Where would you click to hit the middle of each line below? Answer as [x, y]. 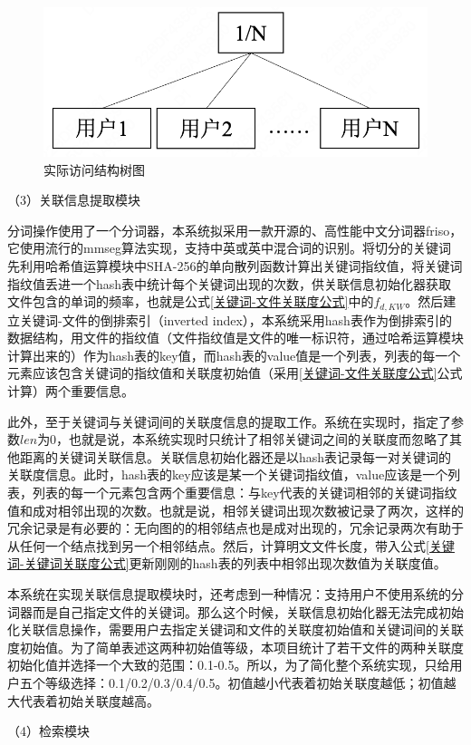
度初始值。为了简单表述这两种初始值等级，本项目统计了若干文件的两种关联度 [235, 647]
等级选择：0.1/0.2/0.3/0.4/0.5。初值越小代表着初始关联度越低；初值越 [250, 682]
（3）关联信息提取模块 [74, 200]
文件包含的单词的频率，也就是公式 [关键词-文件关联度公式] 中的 [191, 301]
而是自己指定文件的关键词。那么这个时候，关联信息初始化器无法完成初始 [248, 611]
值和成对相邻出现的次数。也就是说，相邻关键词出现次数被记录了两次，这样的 [235, 510]
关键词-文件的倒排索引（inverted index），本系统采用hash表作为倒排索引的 [235, 319]
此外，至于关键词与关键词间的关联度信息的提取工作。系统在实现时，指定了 [229, 421]
